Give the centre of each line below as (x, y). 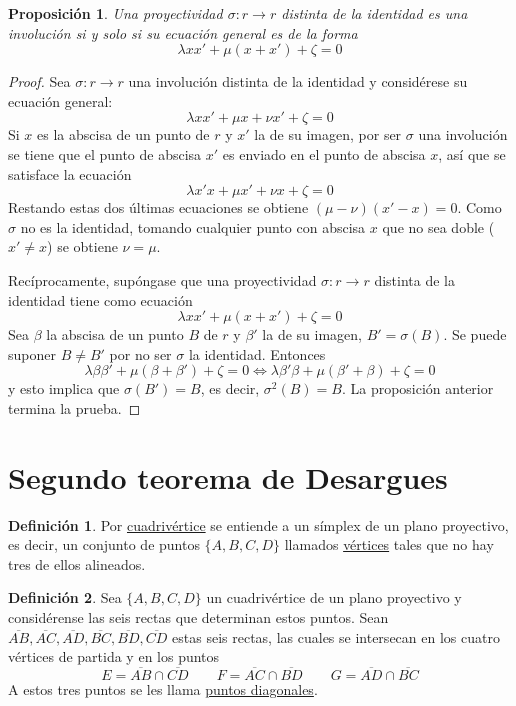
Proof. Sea (39, 81)
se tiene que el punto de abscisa (105, 153)
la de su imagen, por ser (328, 134)
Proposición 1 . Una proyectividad (115, 13)
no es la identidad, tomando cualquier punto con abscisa (193, 226)
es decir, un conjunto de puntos (104, 544)
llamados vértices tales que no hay (389, 544)
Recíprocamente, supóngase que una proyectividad (162, 279)
